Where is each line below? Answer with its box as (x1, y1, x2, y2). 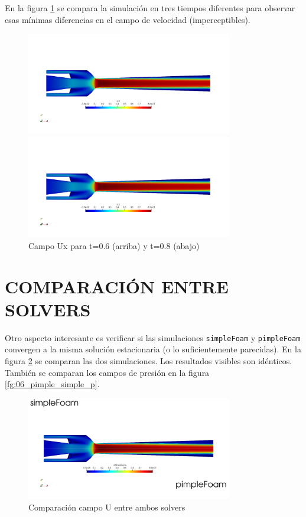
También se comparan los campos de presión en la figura (5, 366, 210, 378)
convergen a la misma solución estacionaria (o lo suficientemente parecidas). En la (5, 343, 301, 355)
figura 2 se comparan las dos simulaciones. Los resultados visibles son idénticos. (5, 355, 292, 367)
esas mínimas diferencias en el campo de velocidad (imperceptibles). (5, 13, 250, 25)
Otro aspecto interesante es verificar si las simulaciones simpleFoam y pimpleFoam (5, 331, 301, 343)
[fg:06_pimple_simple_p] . (5, 378, 100, 390)
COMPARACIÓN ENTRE (5, 274, 229, 298)
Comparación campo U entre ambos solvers (28, 500, 185, 513)
